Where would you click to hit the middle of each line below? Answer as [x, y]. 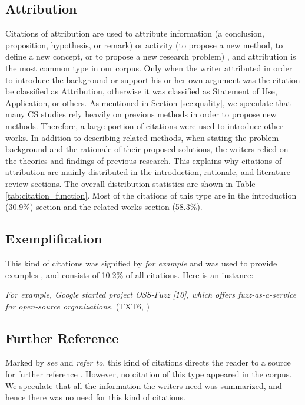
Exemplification [54, 238]
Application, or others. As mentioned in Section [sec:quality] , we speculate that [148, 102]
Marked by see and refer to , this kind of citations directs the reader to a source [148, 362]
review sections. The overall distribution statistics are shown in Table [130, 183]
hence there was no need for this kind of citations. [95, 397]
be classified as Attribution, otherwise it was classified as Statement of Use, [141, 91]
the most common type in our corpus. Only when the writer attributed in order [149, 67]
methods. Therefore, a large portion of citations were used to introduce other [144, 125]
